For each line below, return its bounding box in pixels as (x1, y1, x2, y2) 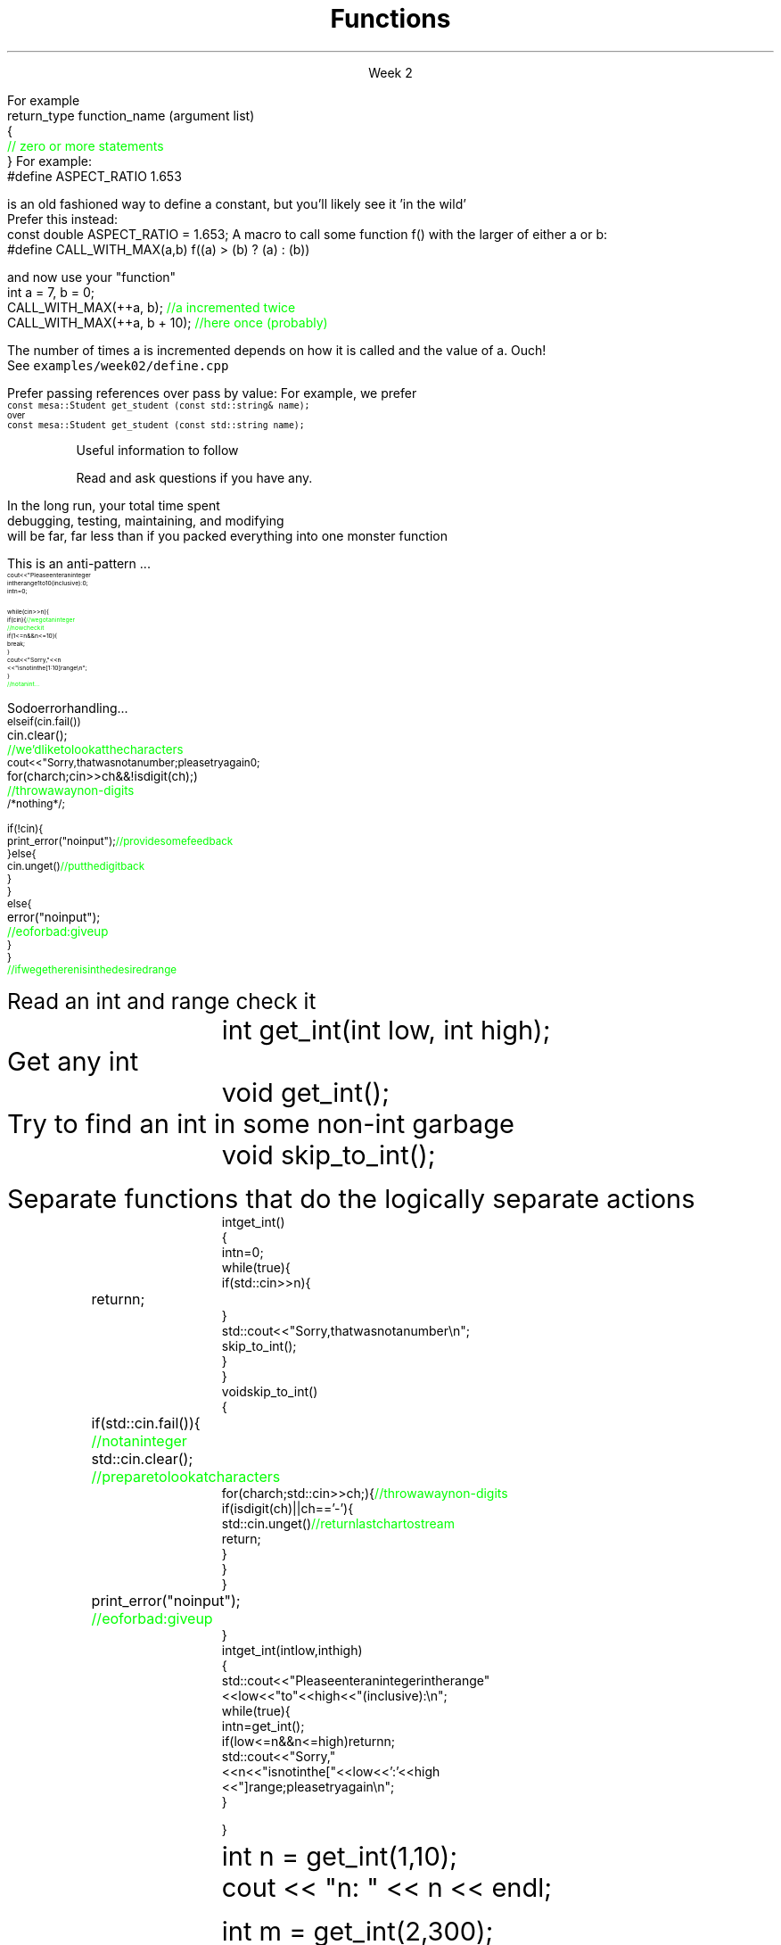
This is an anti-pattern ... (7, 555, 151, 571)
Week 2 (368, 64, 413, 80)
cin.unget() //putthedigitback (7, 859, 145, 873)
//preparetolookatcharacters (91, 1467, 281, 1486)
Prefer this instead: (7, 211, 119, 227)
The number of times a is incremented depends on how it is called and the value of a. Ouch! (7, 342, 547, 358)
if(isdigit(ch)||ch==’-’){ (221, 1500, 354, 1516)
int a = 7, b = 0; (7, 284, 95, 300)
